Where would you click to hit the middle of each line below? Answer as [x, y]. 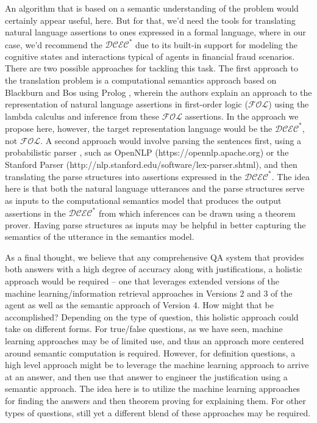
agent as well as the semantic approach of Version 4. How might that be [139, 305]
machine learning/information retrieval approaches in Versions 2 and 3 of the [149, 293]
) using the [289, 104]
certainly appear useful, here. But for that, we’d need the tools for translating [150, 20]
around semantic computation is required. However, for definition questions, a [150, 352]
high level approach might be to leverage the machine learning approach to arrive [157, 365]
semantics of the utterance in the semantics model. [100, 237]
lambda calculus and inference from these [82, 116]
